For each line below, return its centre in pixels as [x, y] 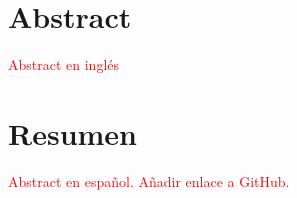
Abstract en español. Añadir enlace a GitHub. [149, 180]
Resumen [72, 132]
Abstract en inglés [64, 64]
